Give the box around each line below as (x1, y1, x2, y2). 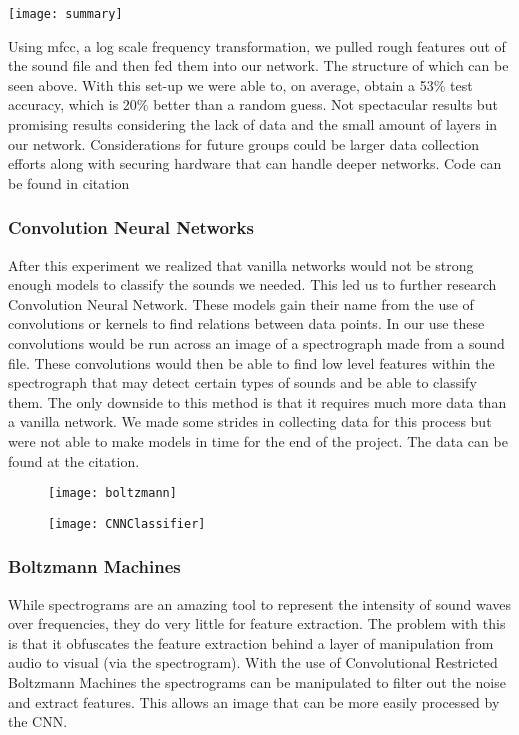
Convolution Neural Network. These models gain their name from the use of (8, 293, 474, 314)
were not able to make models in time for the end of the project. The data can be (8, 430, 508, 451)
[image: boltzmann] (48, 486, 177, 501)
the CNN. (8, 711, 68, 732)
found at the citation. (8, 450, 140, 471)
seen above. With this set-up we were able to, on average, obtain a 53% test (8, 74, 473, 95)
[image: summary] (8, 7, 123, 21)
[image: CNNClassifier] (48, 516, 206, 531)
